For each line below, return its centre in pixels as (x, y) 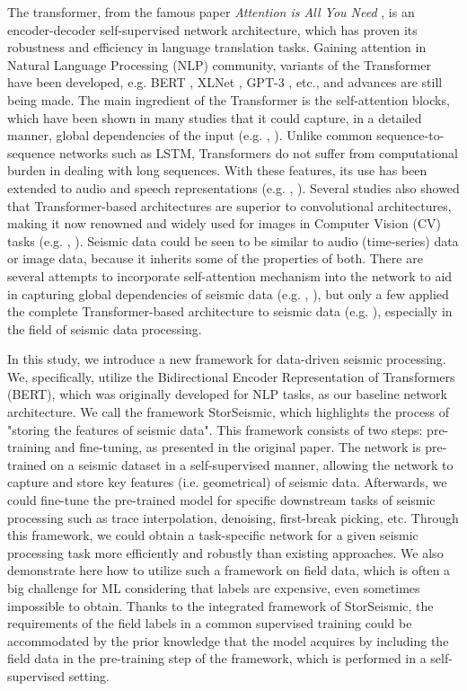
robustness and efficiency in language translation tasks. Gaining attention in (217, 47)
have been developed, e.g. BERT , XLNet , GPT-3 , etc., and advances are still (225, 82)
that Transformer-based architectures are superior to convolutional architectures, (229, 205)
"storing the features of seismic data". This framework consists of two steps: (215, 429)
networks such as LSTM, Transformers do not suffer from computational (259, 152)
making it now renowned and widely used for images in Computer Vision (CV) (224, 223)
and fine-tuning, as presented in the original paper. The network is (238, 447)
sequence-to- (410, 135)
